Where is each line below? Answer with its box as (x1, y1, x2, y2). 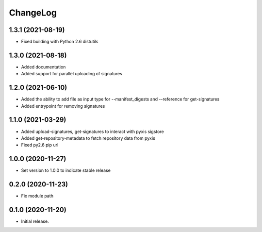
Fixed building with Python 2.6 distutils (21, 39, 98, 45)
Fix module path (21, 193, 53, 199)
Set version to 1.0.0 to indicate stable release (21, 167, 111, 173)
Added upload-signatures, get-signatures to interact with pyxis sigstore (21, 129, 164, 134)
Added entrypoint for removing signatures (21, 103, 105, 109)
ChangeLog (9, 7, 57, 18)
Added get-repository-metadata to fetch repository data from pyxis (21, 135, 155, 141)
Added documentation (21, 64, 66, 70)
